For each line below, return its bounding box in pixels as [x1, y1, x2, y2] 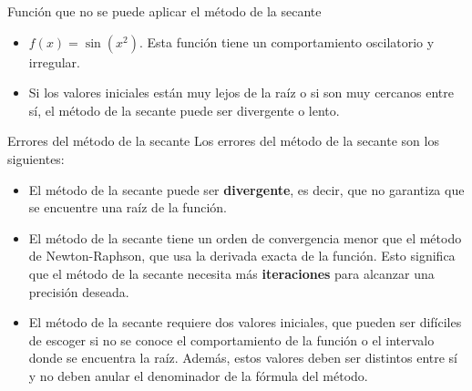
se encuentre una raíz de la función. [28, 198, 227, 217]
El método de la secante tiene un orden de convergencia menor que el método [28, 228, 462, 247]
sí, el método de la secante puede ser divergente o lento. [28, 100, 340, 119]
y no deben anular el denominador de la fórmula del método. [28, 365, 368, 385]
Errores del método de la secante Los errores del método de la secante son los [7, 131, 439, 150]
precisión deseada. [28, 282, 129, 301]
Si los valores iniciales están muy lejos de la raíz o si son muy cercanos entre [28, 83, 454, 102]
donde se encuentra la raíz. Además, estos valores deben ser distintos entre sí [28, 348, 457, 367]
